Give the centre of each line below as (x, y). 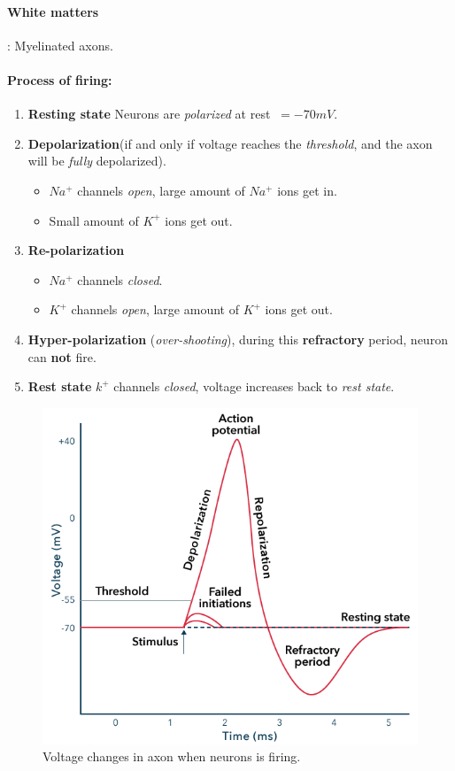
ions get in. (307, 190)
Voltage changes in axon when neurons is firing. (172, 756)
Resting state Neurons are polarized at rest (149, 114)
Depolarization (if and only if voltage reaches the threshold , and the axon (230, 143)
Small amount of (94, 220)
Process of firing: (60, 79)
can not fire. (62, 356)
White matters (53, 11)
